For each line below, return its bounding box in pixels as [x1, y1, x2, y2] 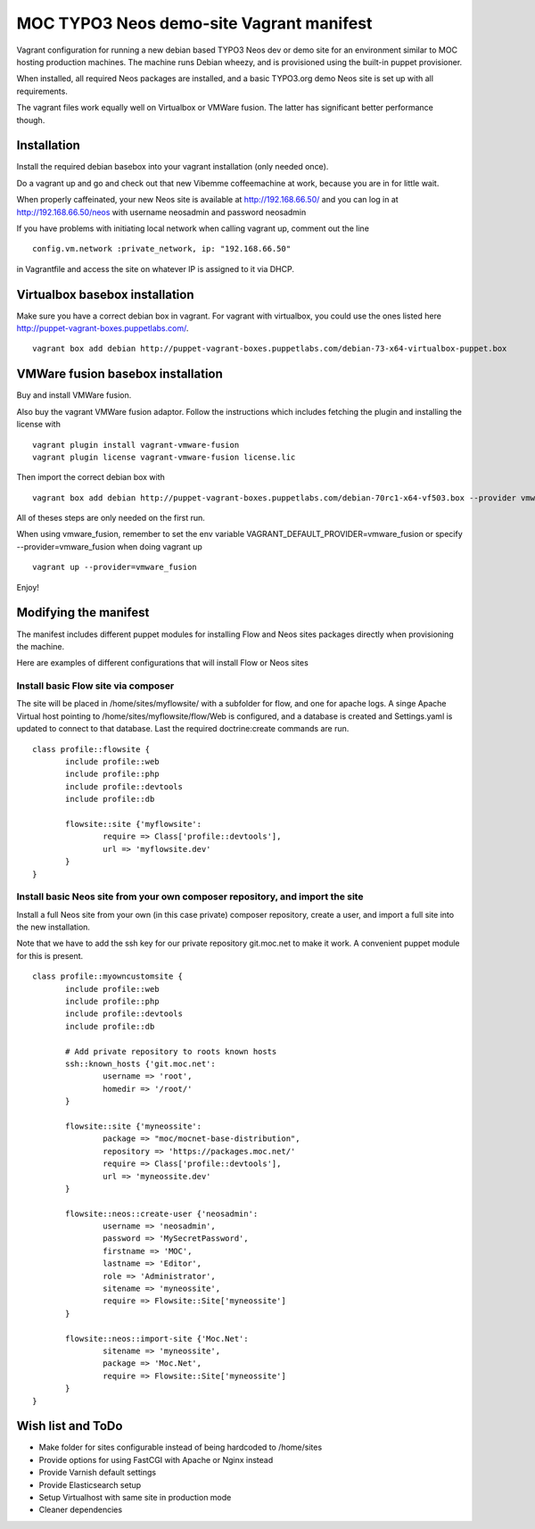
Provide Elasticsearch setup [38, 1479, 142, 1490]
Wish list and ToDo [16, 1418, 123, 1434]
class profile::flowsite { [32, 744, 151, 754]
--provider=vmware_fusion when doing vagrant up [16, 541, 202, 552]
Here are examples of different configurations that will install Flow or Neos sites [16, 657, 309, 668]
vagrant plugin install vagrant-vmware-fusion [32, 440, 240, 450]
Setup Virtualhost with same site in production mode [38, 1492, 232, 1502]
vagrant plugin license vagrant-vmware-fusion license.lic [32, 451, 296, 462]
